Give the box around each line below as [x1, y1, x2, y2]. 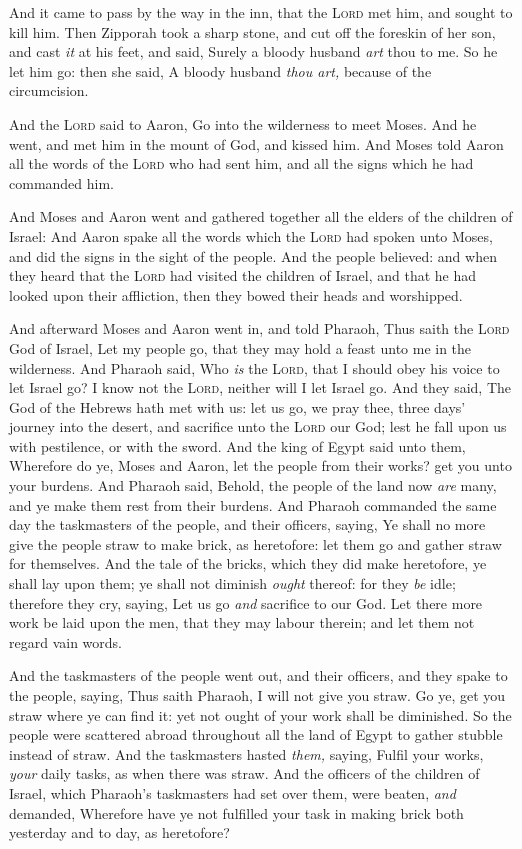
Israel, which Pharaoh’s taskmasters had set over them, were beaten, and [9, 782, 456, 803]
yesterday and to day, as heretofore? [9, 822, 230, 843]
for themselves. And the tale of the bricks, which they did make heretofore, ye [9, 553, 487, 574]
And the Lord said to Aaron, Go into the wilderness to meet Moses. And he [9, 113, 477, 134]
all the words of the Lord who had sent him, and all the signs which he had [9, 153, 474, 174]
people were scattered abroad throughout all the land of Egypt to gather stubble [9, 724, 503, 745]
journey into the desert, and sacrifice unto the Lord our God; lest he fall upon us [9, 416, 507, 437]
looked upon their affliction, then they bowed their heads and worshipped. [9, 284, 463, 305]
